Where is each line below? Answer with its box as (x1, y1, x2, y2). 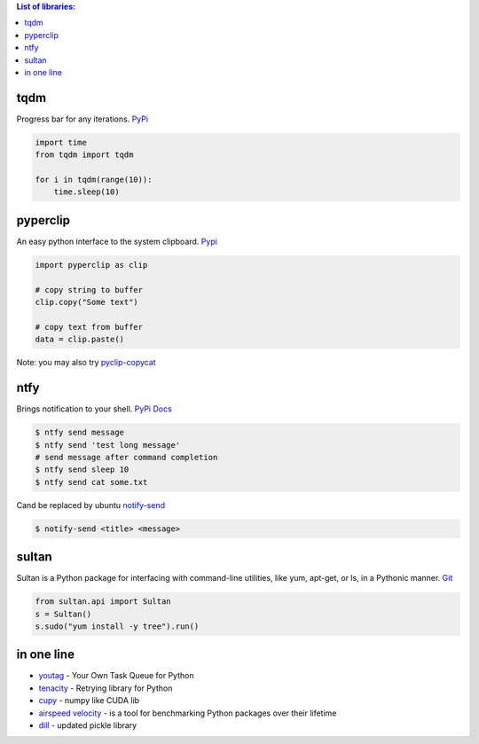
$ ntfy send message (35, 427, 124, 438)
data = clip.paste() (35, 334, 124, 345)
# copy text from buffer (35, 322, 144, 332)
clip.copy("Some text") (35, 297, 139, 308)
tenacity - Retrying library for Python (38, 683, 173, 693)
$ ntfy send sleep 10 (35, 465, 130, 474)
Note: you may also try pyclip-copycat (16, 357, 156, 368)
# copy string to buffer (35, 285, 144, 294)
